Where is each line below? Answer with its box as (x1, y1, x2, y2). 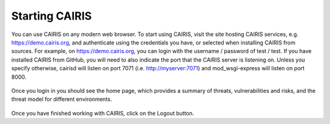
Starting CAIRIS (11, 9, 92, 23)
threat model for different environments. (11, 95, 112, 103)
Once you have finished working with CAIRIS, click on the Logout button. (11, 109, 194, 117)
